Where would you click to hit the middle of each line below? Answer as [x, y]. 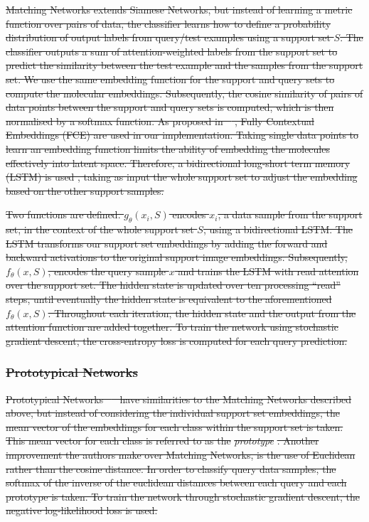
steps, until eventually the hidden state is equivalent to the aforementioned [169, 299]
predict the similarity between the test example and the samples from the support [184, 65]
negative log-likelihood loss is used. [82, 510]
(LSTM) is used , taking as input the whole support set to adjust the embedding [182, 177]
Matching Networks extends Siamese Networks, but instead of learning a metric [179, 9]
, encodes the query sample [107, 271]
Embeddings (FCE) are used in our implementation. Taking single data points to [182, 135]
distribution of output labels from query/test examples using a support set [168, 37]
